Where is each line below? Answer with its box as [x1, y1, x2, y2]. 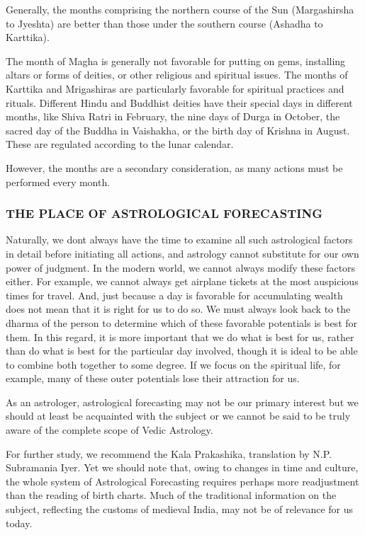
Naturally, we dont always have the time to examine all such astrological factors [6, 232, 353, 247]
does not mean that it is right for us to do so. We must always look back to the [6, 301, 351, 316]
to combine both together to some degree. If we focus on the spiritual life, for [6, 357, 341, 372]
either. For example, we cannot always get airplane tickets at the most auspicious [6, 274, 359, 289]
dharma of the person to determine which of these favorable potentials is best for [6, 315, 358, 330]
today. [6, 515, 33, 530]
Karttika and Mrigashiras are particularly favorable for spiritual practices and [6, 81, 344, 96]
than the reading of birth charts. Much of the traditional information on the [6, 488, 337, 502]
